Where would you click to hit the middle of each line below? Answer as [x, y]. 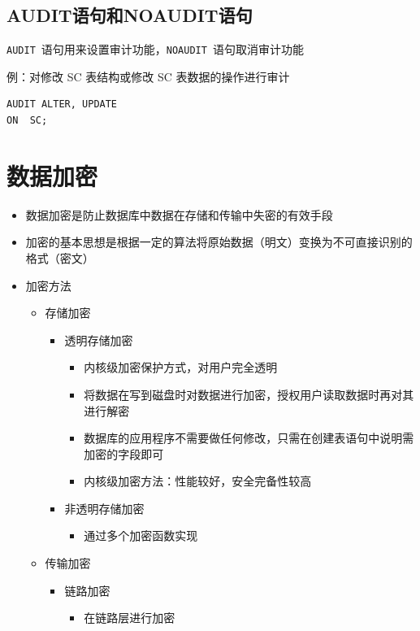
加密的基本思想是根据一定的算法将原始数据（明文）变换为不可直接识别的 [219, 242]
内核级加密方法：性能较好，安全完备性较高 [198, 481]
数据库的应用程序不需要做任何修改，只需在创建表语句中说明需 [249, 438]
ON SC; [27, 121]
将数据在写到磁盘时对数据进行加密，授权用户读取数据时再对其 [249, 394]
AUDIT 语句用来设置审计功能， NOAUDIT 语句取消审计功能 [155, 49]
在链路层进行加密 [130, 618]
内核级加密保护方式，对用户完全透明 [181, 367]
